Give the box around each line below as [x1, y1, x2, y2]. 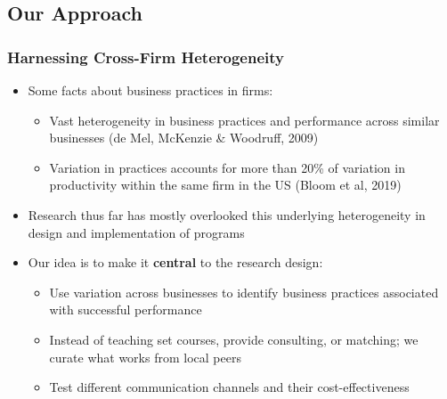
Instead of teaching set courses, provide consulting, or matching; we [49, 330, 419, 348]
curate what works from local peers [49, 347, 241, 366]
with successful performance [49, 300, 202, 319]
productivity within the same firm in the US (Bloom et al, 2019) [49, 175, 402, 194]
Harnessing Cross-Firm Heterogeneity [7, 45, 285, 68]
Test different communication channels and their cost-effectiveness [49, 378, 410, 396]
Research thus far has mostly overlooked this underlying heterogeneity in [28, 205, 426, 224]
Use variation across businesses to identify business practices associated [49, 282, 439, 301]
